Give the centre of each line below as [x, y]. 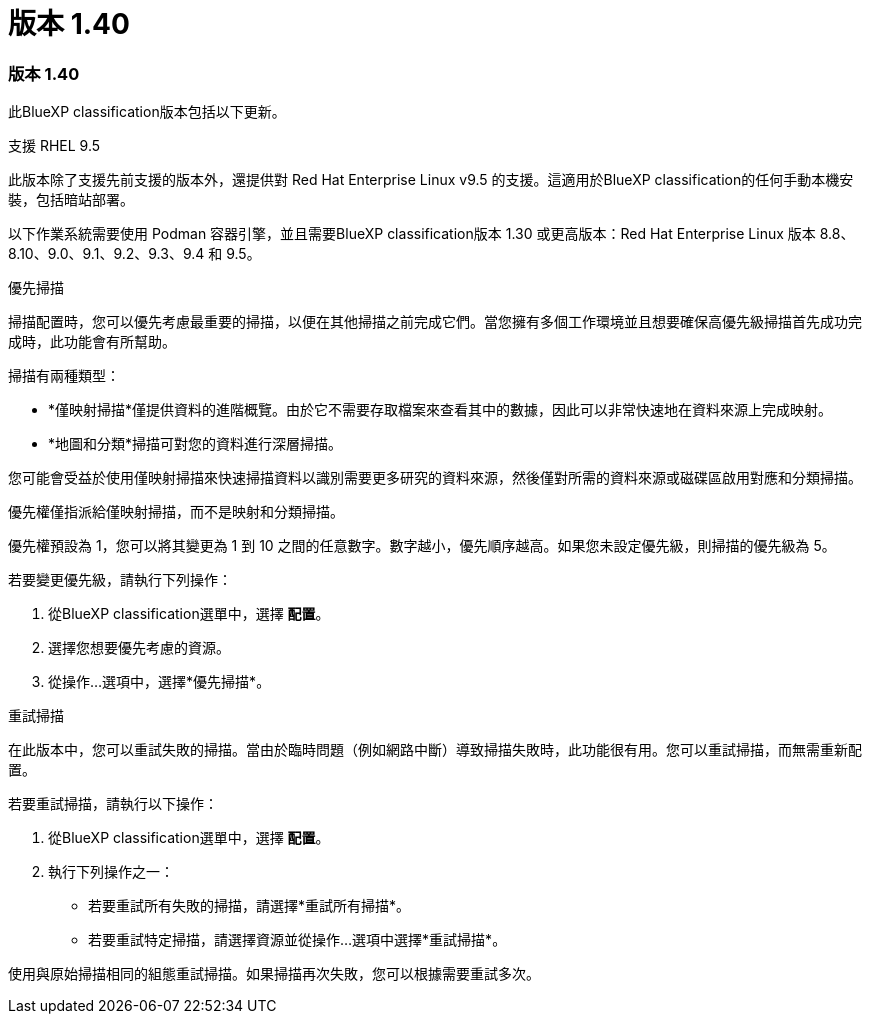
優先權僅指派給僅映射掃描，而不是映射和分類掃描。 [176, 512]
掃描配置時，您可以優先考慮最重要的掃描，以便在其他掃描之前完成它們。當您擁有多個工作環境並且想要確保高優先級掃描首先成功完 [435, 322]
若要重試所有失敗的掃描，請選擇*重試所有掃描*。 [249, 906]
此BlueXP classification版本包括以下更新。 [147, 112]
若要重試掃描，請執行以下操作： [113, 804]
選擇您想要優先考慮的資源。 [139, 648]
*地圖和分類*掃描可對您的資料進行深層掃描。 [195, 444]
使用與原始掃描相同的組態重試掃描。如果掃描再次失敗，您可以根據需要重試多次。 [274, 974]
